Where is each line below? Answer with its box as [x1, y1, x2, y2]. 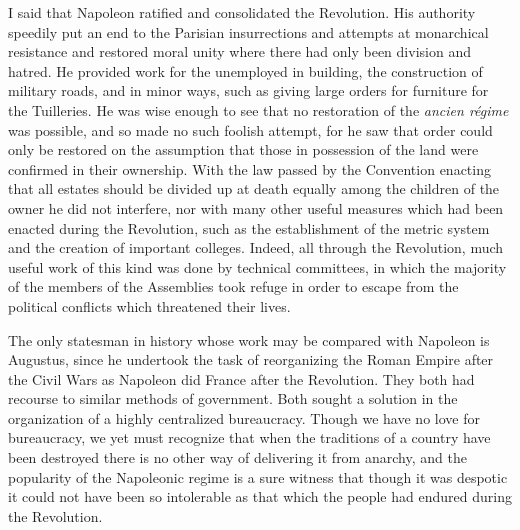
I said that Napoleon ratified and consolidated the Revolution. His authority [8, 2, 476, 22]
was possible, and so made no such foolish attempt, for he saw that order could [8, 119, 493, 140]
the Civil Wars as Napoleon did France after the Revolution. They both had [8, 368, 475, 389]
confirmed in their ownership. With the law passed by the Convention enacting [8, 158, 491, 179]
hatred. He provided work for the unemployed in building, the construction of [8, 60, 483, 81]
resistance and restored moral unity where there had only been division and [8, 41, 471, 62]
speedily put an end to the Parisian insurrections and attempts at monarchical [8, 21, 489, 42]
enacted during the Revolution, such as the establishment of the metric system [8, 217, 490, 238]
